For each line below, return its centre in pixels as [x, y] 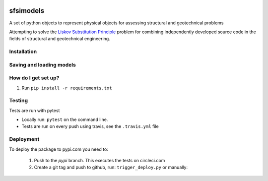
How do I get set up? [34, 78]
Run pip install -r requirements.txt [67, 88]
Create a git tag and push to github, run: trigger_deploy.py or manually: [111, 167]
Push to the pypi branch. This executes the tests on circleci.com [100, 161]
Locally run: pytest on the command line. [65, 120]
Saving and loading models [43, 64]
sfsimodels [27, 11]
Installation [23, 52]
